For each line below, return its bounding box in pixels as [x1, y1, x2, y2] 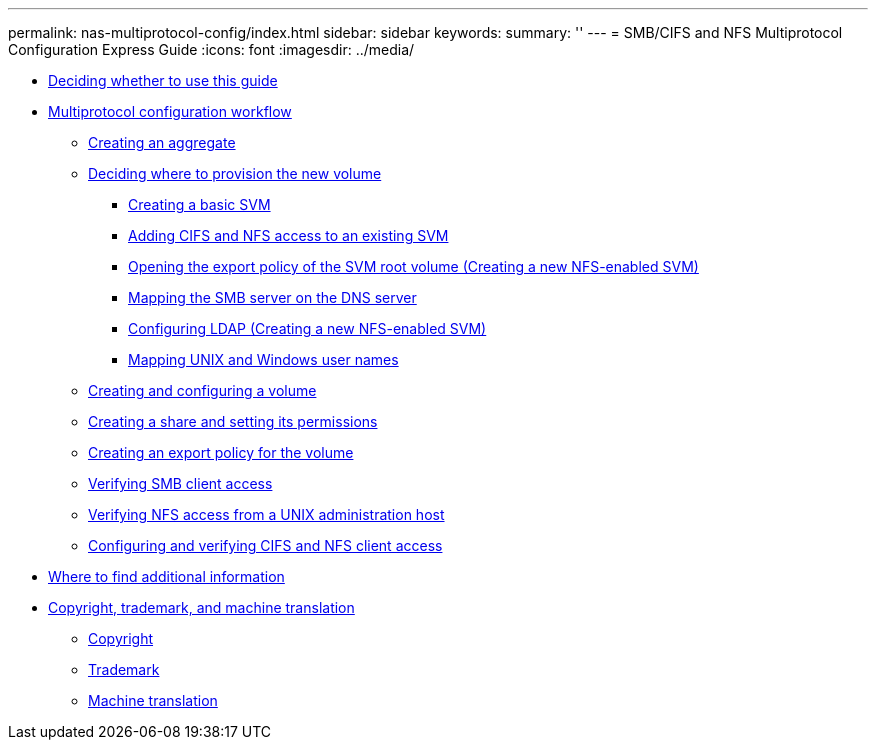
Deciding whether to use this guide [48, 72, 278, 89]
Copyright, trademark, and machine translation [48, 599, 355, 616]
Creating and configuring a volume [88, 382, 317, 399]
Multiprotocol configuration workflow [48, 103, 292, 120]
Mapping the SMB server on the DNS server [128, 289, 417, 306]
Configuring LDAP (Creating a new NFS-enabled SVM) [128, 320, 487, 337]
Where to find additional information [48, 568, 285, 585]
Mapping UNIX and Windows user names [128, 351, 399, 368]
